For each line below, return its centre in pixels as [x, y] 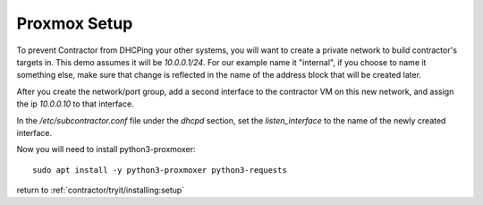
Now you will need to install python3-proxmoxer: [106, 149]
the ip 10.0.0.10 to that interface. [75, 104]
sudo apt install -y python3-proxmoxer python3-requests [160, 170]
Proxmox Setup [75, 23]
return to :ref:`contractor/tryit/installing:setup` [101, 190]
